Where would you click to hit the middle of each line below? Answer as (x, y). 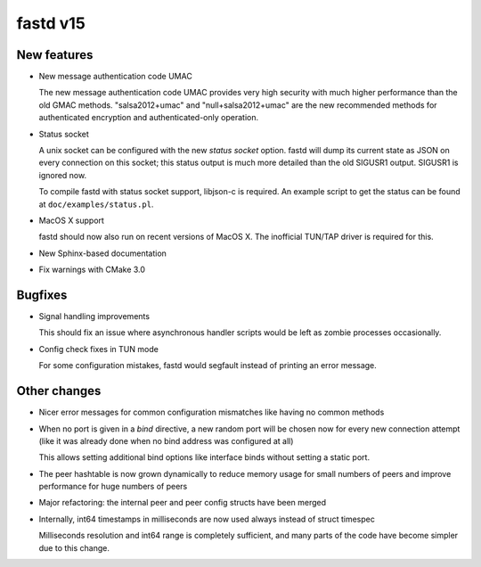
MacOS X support (71, 220)
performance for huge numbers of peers (113, 487)
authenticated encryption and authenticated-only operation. (148, 118)
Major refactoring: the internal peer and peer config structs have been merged (183, 503)
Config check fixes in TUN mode (99, 349)
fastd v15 (51, 23)
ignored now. (63, 175)
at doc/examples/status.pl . (96, 204)
